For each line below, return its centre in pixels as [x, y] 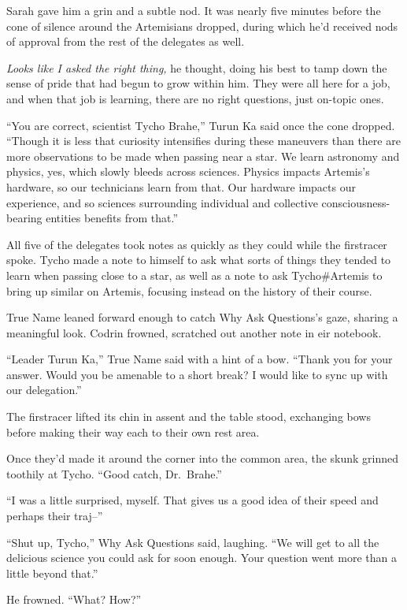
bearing [24, 218]
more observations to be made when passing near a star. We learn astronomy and [203, 156]
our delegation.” [44, 390]
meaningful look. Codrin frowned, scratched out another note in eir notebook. [194, 332]
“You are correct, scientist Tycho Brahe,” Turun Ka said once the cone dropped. [201, 125]
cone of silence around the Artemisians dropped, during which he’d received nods [202, 26]
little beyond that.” [52, 573]
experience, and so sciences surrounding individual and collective [162, 202]
